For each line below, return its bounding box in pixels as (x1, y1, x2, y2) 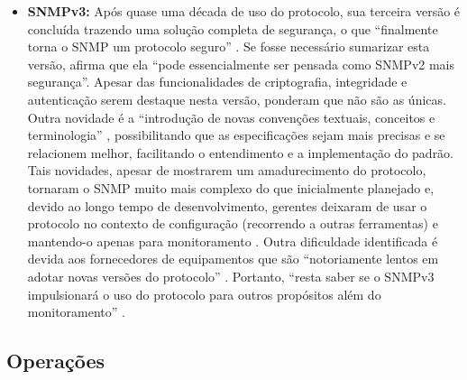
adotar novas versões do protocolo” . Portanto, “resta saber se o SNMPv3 (27, 266, 435, 285)
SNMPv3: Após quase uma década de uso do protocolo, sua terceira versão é (27, 2, 461, 20)
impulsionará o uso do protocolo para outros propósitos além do (27, 284, 381, 303)
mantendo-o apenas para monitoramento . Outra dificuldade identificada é (27, 231, 438, 250)
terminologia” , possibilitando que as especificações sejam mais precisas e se (27, 125, 445, 144)
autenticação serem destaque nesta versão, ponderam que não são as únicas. (27, 89, 446, 108)
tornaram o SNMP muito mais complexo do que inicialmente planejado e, (27, 178, 435, 197)
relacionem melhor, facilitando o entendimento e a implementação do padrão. (27, 143, 454, 162)
